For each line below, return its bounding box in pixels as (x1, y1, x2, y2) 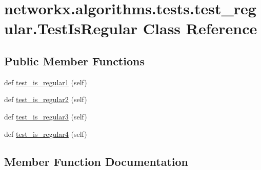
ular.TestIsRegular (4, 18, 138, 39)
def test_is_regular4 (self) (4, 128, 87, 139)
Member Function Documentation (4, 153, 189, 169)
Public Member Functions (4, 53, 145, 68)
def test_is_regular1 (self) (4, 77, 87, 87)
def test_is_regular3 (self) (4, 111, 87, 122)
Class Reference (143, 18, 257, 39)
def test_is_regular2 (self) (4, 94, 87, 105)
